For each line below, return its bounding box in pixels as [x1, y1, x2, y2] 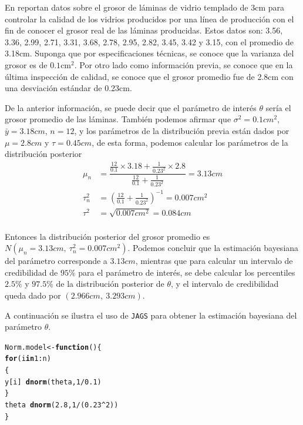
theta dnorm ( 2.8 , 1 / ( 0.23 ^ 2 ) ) [5, 401, 119, 410]
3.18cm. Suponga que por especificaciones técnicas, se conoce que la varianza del [5, 47, 294, 59]
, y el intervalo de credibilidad [171, 277, 279, 290]
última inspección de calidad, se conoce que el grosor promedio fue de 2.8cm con [5, 70, 294, 82]
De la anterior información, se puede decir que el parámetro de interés [5, 101, 257, 113]
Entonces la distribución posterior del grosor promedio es [5, 230, 210, 242]
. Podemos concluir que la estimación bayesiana [127, 242, 299, 254]
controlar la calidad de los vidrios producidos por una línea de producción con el [5, 12, 294, 25]
